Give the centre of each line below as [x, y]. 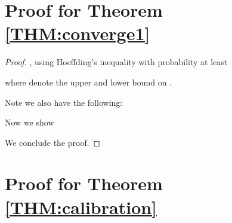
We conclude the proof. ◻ [53, 142]
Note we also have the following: [64, 102]
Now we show [30, 122]
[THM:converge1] [78, 33]
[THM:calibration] [81, 207]
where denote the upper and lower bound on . [89, 82]
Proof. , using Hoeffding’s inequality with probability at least [116, 62]
